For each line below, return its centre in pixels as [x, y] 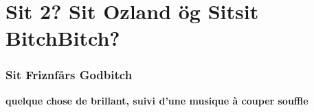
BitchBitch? [63, 38]
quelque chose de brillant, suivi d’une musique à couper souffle [157, 100]
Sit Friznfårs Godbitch [69, 75]
